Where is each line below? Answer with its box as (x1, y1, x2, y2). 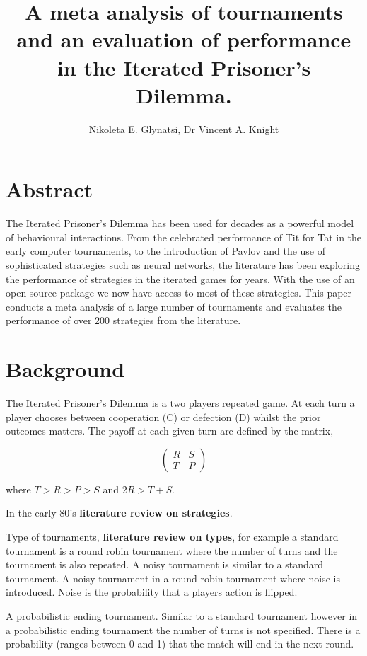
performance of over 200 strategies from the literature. (6, 313, 241, 328)
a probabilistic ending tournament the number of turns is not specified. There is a (6, 622, 361, 637)
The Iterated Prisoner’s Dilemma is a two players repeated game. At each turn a (6, 396, 355, 410)
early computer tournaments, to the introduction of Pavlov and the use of (6, 243, 326, 258)
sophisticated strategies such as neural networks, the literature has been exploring (6, 258, 360, 272)
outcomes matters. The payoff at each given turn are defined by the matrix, (6, 423, 334, 438)
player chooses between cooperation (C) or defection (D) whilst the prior (6, 409, 321, 424)
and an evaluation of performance (16, 25, 351, 54)
